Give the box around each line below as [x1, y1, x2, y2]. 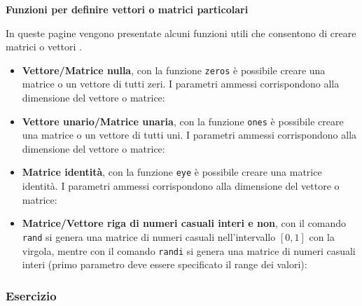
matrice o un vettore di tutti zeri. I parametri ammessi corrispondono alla [22, 76, 340, 91]
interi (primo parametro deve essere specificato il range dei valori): [22, 257, 307, 272]
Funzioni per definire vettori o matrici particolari [6, 2, 249, 16]
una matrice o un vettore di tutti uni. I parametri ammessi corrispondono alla [22, 127, 357, 142]
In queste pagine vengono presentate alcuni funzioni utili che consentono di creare [6, 25, 356, 40]
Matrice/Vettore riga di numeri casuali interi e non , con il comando [22, 216, 347, 230]
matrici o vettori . [6, 39, 82, 54]
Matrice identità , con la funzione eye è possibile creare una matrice [22, 165, 322, 179]
